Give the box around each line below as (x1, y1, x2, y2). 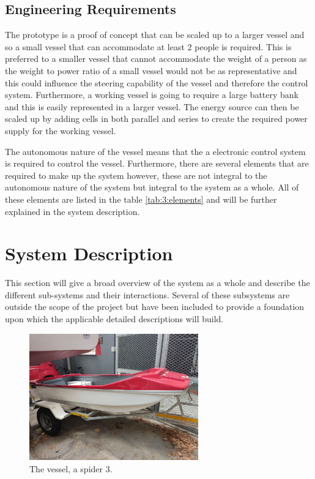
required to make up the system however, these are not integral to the (5, 168, 267, 181)
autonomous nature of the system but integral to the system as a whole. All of (5, 181, 299, 194)
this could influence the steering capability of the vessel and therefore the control (5, 76, 308, 89)
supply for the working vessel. (5, 124, 116, 137)
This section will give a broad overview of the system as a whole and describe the (5, 276, 310, 289)
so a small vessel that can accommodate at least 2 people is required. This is (5, 40, 292, 53)
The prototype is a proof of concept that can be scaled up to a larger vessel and (5, 28, 305, 41)
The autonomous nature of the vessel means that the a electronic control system (5, 145, 306, 157)
